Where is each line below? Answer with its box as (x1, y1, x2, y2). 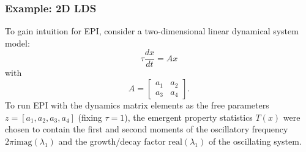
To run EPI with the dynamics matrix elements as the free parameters (5, 99, 269, 112)
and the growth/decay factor (58, 134, 166, 147)
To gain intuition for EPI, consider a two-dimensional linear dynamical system (5, 25, 299, 37)
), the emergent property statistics (124, 110, 253, 123)
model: (5, 36, 30, 49)
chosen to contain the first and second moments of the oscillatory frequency (5, 123, 288, 135)
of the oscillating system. (208, 134, 302, 147)
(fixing (78, 110, 102, 123)
